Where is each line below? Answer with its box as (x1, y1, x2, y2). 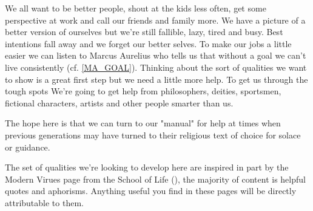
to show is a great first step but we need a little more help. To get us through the (5, 73, 308, 85)
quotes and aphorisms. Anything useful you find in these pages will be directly (5, 184, 297, 197)
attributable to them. (5, 196, 84, 209)
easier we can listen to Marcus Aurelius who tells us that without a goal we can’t (5, 49, 306, 62)
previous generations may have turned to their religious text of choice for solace (5, 128, 301, 141)
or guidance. (5, 140, 50, 153)
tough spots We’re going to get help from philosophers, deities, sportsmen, (5, 85, 281, 97)
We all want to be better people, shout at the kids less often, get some (5, 2, 266, 14)
